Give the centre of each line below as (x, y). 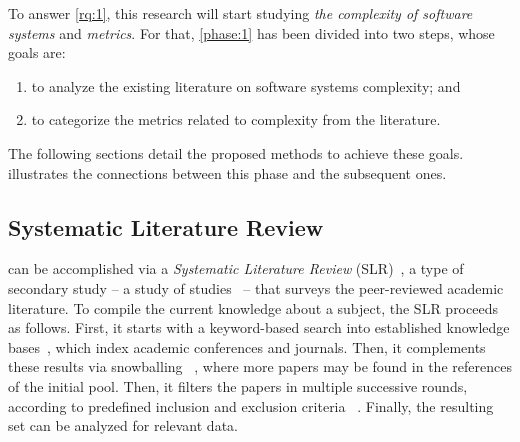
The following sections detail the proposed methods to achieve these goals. (236, 152)
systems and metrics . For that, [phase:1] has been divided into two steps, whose (251, 32)
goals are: (37, 52)
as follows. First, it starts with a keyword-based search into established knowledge (259, 327)
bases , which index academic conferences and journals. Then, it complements (247, 346)
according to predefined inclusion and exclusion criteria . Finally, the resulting (251, 405)
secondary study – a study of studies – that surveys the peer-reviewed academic (256, 287)
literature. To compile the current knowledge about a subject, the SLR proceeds (253, 307)
